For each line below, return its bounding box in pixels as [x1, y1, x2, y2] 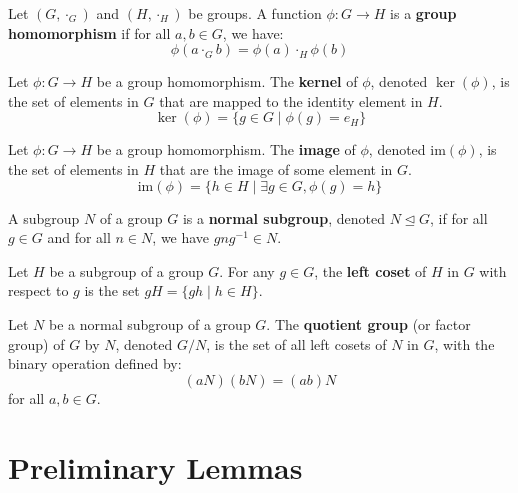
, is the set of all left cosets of [206, 333, 387, 354]
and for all [47, 227, 111, 248]
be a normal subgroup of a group [48, 313, 251, 334]
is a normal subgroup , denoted [182, 207, 386, 228]
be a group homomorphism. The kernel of [96, 71, 358, 92]
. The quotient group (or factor [266, 313, 471, 334]
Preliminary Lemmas [8, 446, 303, 487]
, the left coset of [314, 260, 427, 281]
